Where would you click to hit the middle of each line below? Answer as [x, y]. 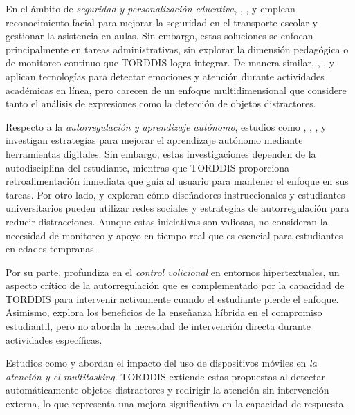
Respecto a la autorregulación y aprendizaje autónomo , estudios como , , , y [166, 126]
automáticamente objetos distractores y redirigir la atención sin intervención [167, 390]
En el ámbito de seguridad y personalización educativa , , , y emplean [151, 8]
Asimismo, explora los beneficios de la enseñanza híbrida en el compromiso [164, 312]
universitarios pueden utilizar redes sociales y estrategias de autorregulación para [177, 208]
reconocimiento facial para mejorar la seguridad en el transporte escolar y [162, 22]
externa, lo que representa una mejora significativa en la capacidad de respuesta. [176, 404]
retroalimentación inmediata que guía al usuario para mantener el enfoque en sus [177, 181]
